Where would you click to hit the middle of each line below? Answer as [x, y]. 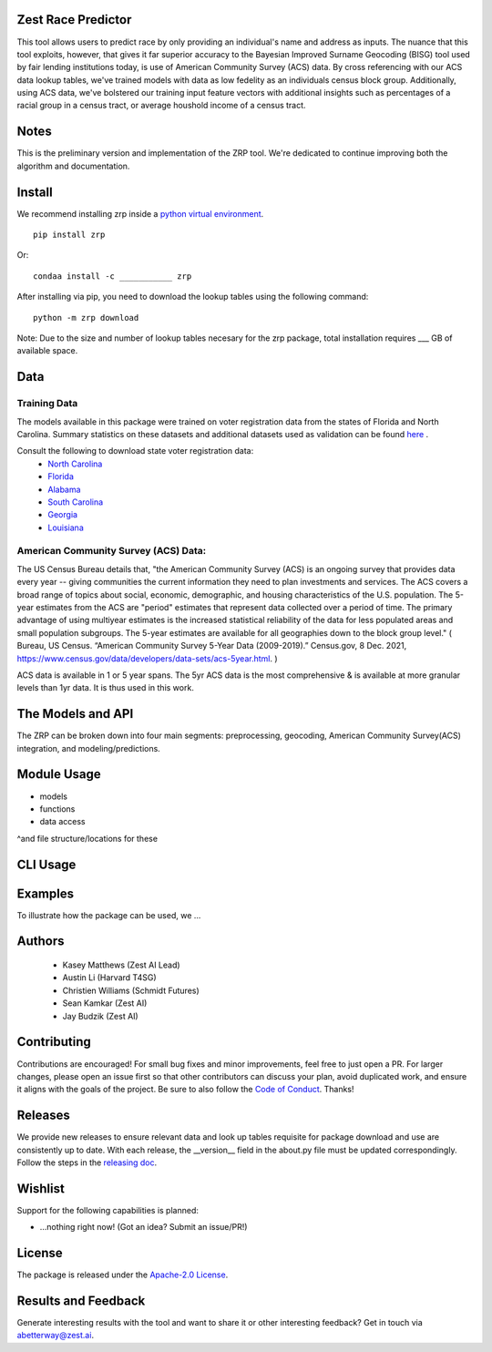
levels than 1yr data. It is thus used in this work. [106, 688]
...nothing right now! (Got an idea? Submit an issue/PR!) [143, 1227]
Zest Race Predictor [74, 20]
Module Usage [59, 774]
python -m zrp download [86, 318]
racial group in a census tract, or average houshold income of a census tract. [161, 106]
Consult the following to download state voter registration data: [135, 451]
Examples [46, 893]
